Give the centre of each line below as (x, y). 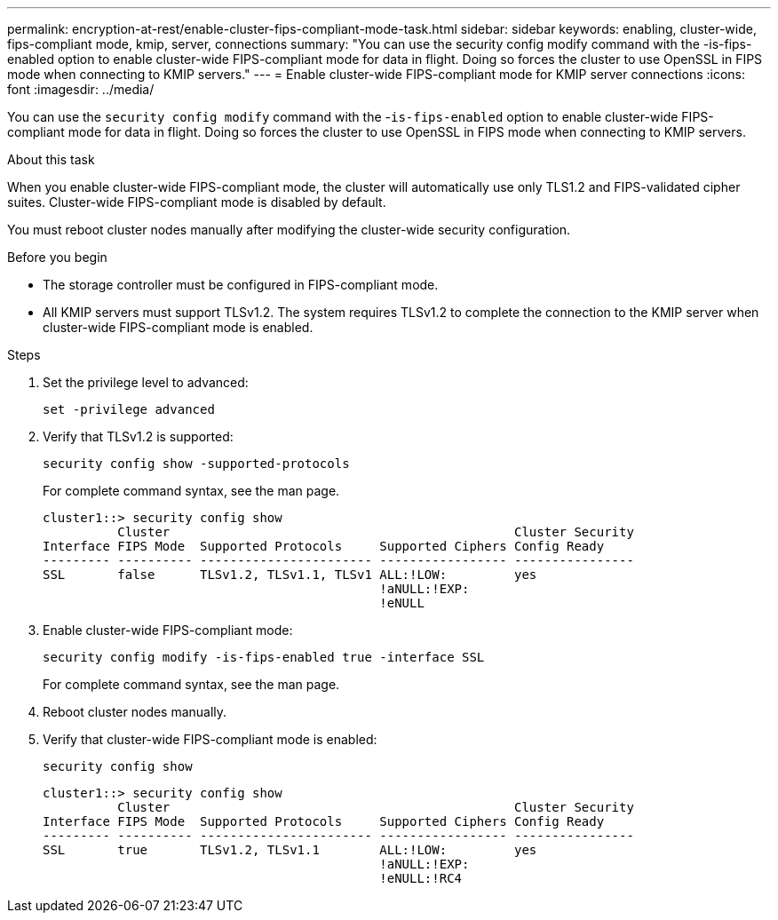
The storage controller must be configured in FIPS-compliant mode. (241, 285)
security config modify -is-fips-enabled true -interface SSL (264, 657)
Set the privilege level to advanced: (146, 382)
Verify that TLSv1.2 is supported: (138, 436)
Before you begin (57, 257)
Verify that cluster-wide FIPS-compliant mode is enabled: (210, 739)
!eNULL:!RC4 (421, 878)
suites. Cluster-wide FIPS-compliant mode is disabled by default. (197, 202)
